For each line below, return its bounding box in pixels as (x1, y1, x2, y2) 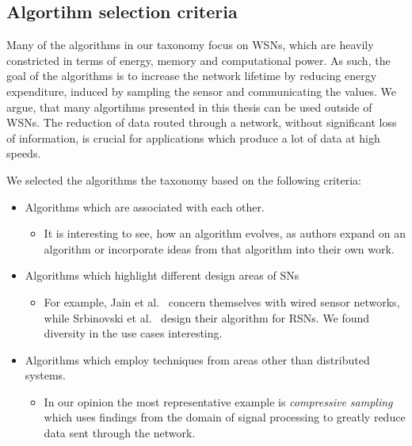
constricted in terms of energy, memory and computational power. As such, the (6, 51, 391, 68)
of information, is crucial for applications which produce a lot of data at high (6, 129, 380, 146)
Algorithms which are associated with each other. (25, 198, 265, 215)
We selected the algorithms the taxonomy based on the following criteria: (6, 171, 361, 188)
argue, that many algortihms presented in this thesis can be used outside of (6, 98, 372, 115)
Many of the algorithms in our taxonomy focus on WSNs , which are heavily (6, 36, 374, 53)
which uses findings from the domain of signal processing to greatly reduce (44, 409, 406, 425)
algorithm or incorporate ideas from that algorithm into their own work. (44, 240, 395, 257)
